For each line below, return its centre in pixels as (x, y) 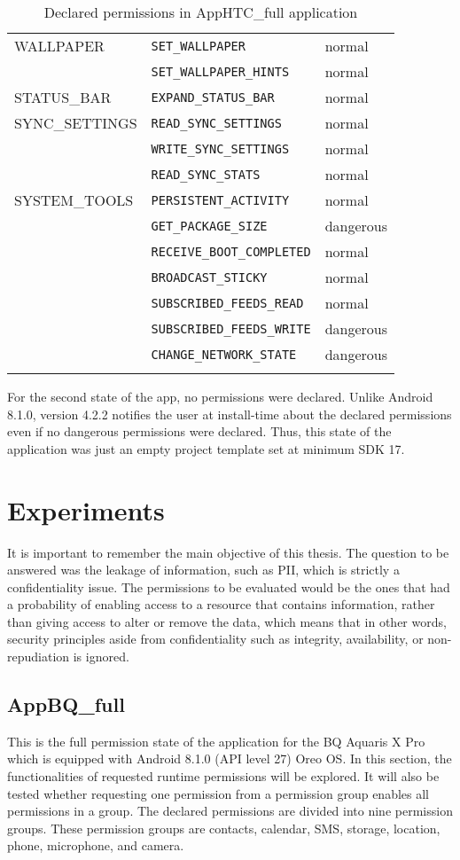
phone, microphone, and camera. (96, 845)
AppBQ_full (66, 704)
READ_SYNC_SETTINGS (216, 123)
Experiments (86, 509)
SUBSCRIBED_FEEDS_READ (227, 303)
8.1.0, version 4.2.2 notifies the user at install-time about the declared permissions (230, 414)
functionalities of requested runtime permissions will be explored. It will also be (223, 776)
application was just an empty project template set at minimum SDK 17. (206, 448)
